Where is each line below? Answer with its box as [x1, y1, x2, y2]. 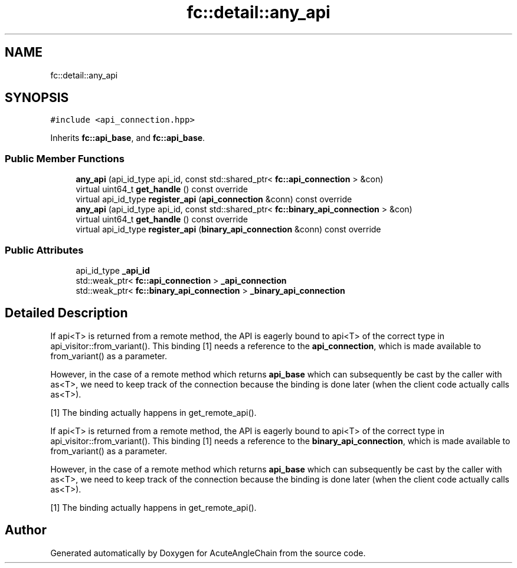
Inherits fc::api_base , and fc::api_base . [50, 133, 205, 143]
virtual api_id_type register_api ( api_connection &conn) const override [76, 194, 352, 205]
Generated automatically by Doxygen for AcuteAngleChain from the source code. [50, 547, 366, 558]
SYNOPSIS [5, 90, 69, 106]
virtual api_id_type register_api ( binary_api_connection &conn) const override [76, 224, 381, 235]
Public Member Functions [5, 152, 125, 165]
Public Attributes [5, 244, 84, 256]
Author [5, 523, 47, 538]
